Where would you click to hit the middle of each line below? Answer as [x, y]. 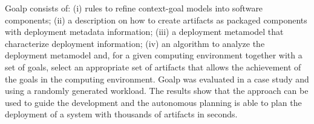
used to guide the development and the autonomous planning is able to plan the [153, 102]
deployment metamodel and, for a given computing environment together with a [154, 55]
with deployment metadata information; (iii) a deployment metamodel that [144, 32]
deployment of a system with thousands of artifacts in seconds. [121, 114]
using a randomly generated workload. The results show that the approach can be [157, 91]
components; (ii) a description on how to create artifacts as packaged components [156, 20]
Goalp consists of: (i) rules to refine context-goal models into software [134, 8]
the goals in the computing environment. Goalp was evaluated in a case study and [157, 79]
